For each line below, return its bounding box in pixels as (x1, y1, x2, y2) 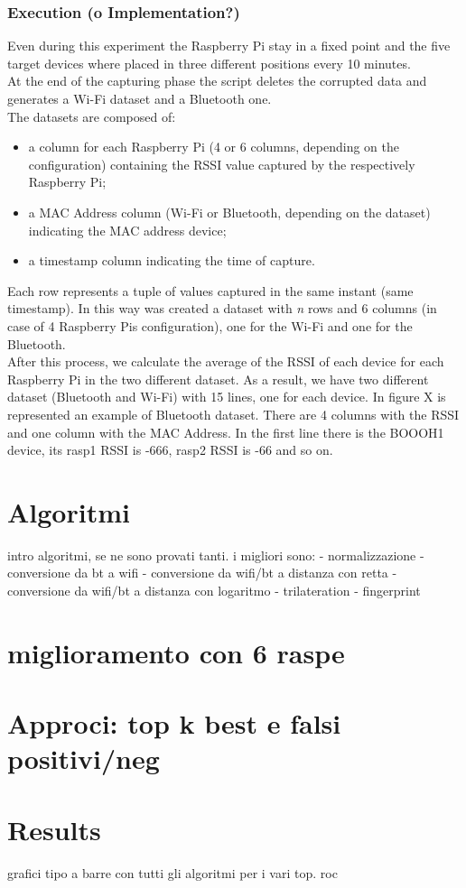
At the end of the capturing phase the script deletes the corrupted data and (7, 71, 427, 90)
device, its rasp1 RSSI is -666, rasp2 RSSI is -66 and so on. (7, 440, 333, 459)
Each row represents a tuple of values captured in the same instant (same (7, 281, 414, 300)
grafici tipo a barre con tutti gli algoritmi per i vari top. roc (7, 863, 338, 882)
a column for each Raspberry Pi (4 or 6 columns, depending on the (28, 137, 400, 156)
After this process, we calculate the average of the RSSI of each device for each (7, 352, 444, 371)
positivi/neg (7, 740, 160, 777)
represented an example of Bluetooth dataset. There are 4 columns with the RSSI (7, 404, 460, 423)
